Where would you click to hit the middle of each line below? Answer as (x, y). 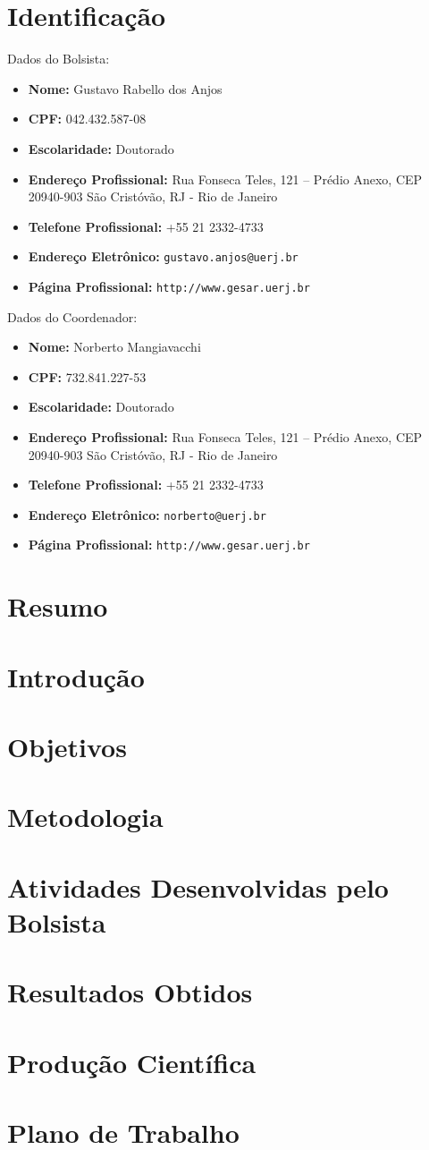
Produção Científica (132, 1062)
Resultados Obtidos (130, 992)
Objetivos (67, 746)
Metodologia (85, 817)
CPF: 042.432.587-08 (87, 119)
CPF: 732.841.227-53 (87, 376)
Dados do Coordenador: (72, 316)
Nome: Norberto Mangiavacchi (114, 347)
